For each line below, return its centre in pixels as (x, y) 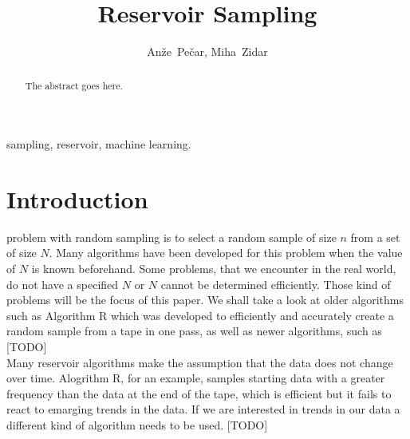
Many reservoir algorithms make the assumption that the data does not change (200, 362)
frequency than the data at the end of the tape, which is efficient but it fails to (199, 393)
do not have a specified (63, 284)
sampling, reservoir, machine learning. (99, 144)
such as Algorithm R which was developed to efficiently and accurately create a (200, 315)
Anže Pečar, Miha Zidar (207, 51)
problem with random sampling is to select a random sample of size (171, 237)
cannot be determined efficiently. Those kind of (276, 284)
